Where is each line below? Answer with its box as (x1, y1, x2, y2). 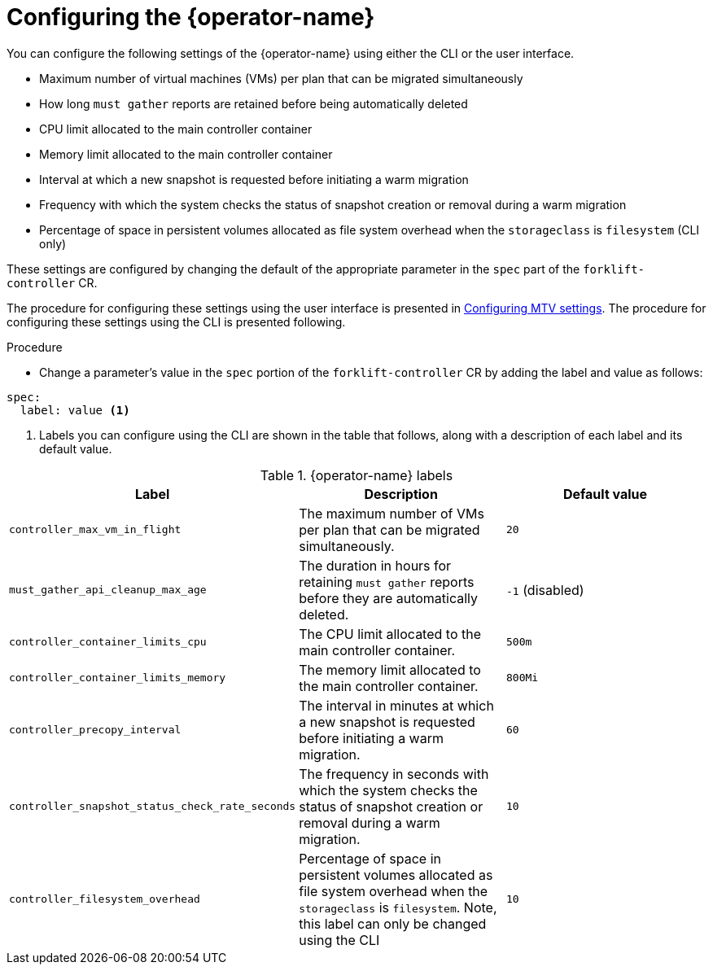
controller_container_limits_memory (9, 671, 226, 685)
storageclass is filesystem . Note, (299, 899, 497, 916)
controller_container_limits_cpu (9, 636, 207, 649)
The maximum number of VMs (299, 505, 484, 522)
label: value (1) (20, 403, 130, 417)
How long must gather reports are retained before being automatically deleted (39, 96, 468, 111)
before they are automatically (299, 589, 479, 606)
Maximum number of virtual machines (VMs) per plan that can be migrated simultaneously (39, 71, 523, 85)
